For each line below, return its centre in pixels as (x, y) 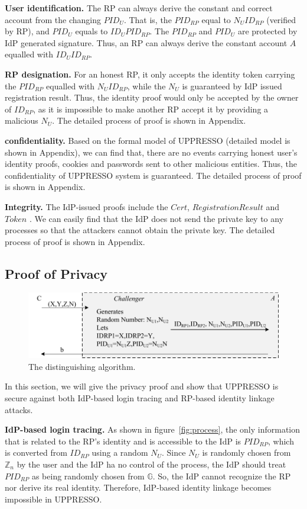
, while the (146, 86)
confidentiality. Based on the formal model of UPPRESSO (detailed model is (148, 140)
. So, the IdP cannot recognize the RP (222, 476)
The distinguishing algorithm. (82, 366)
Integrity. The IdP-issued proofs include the (86, 206)
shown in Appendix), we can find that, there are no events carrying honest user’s (151, 152)
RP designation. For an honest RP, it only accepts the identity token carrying (150, 74)
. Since (174, 452)
